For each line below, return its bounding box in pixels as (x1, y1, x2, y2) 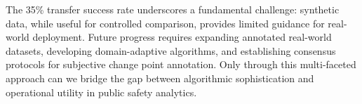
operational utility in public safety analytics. (6, 84, 197, 99)
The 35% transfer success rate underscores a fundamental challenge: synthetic (6, 2, 340, 16)
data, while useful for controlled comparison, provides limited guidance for (6, 15, 325, 30)
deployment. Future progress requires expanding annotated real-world (32, 30, 332, 44)
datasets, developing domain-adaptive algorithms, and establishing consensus (6, 43, 336, 58)
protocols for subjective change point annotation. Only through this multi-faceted (6, 57, 356, 72)
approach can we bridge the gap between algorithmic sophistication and (6, 70, 314, 85)
